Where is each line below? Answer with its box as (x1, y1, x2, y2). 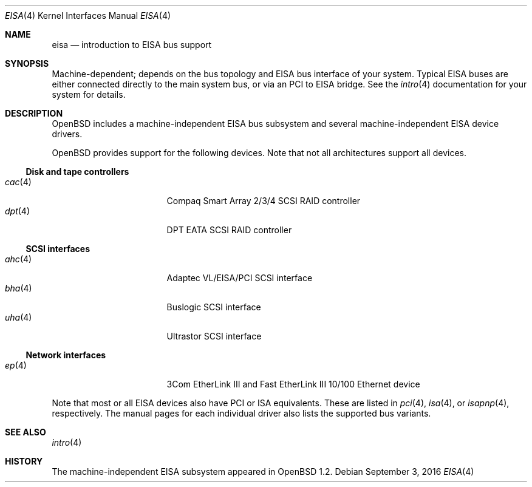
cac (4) (5, 177, 32, 187)
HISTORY (5, 456, 43, 466)
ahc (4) (5, 254, 32, 264)
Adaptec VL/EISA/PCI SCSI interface (166, 273, 313, 283)
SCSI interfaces (26, 243, 90, 254)
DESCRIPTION (5, 108, 63, 118)
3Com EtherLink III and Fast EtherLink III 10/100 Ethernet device (166, 379, 420, 389)
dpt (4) (5, 206, 30, 216)
